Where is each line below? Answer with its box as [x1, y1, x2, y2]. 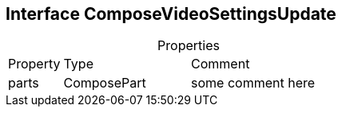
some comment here [191, 75, 316, 92]
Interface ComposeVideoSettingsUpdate [6, 4, 336, 24]
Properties [157, 37, 220, 54]
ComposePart [63, 75, 146, 92]
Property [8, 56, 61, 72]
